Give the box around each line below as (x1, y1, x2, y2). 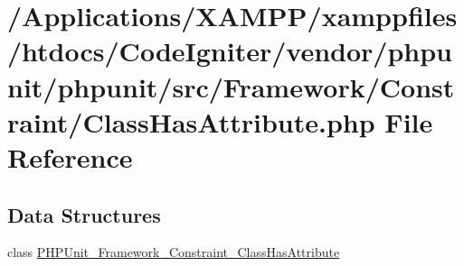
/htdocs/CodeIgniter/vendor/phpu (7, 32, 452, 69)
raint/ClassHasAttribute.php (7, 103, 375, 140)
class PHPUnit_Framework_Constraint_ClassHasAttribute (7, 243, 340, 261)
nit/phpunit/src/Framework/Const (7, 68, 455, 105)
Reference (7, 138, 133, 175)
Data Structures (7, 200, 161, 228)
